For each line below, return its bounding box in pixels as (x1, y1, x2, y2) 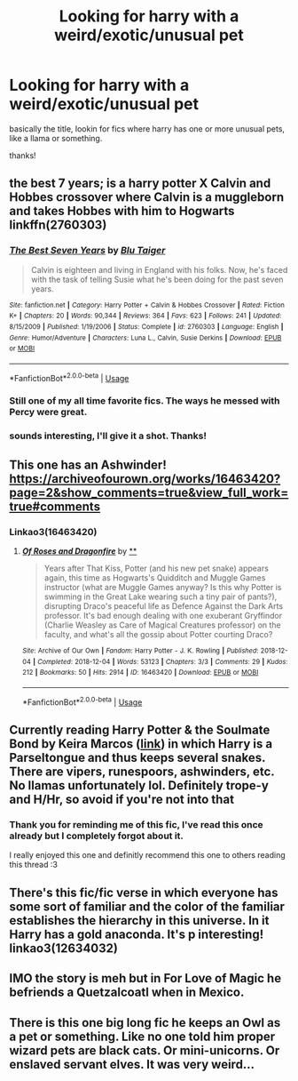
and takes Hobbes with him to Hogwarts (9, 204, 235, 219)
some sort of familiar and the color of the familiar (9, 899, 286, 914)
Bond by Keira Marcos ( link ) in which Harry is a (9, 736, 273, 752)
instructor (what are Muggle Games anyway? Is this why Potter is (43, 582, 282, 593)
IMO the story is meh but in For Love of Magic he (9, 971, 282, 986)
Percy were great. (9, 406, 88, 419)
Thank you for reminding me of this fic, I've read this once (9, 819, 263, 831)
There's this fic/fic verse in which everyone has (9, 885, 278, 900)
